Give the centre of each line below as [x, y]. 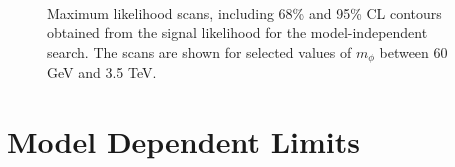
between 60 [413, 51]
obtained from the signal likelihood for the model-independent [237, 32]
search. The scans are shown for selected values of [199, 51]
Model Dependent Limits [183, 141]
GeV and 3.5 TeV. [102, 72]
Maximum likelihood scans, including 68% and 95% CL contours [244, 12]
